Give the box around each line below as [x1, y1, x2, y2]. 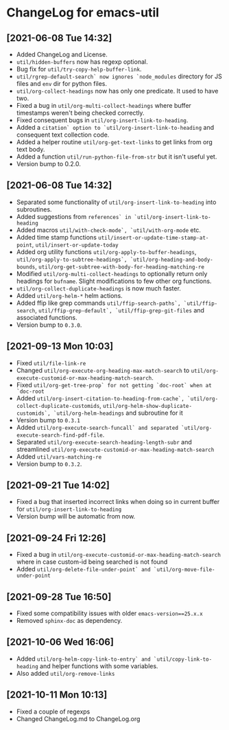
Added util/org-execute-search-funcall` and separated [16, 423, 179, 431]
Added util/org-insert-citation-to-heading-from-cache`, [16, 393, 184, 402]
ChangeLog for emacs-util [6, 5, 159, 21]
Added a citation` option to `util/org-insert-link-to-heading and [16, 124, 214, 131]
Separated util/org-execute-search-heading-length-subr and [16, 437, 193, 446]
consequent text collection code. [16, 130, 110, 139]
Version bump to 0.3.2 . [16, 459, 82, 468]
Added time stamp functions [16, 233, 97, 241]
